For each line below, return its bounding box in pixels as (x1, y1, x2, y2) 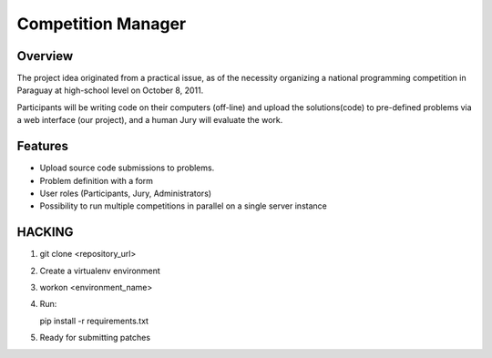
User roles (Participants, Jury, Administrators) (39, 188, 212, 199)
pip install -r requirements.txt (39, 315, 149, 326)
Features (16, 138, 68, 154)
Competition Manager (16, 14, 187, 34)
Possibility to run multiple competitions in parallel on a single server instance (39, 200, 327, 211)
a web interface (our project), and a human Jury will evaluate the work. (16, 115, 283, 126)
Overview (16, 48, 74, 64)
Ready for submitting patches (39, 332, 150, 343)
